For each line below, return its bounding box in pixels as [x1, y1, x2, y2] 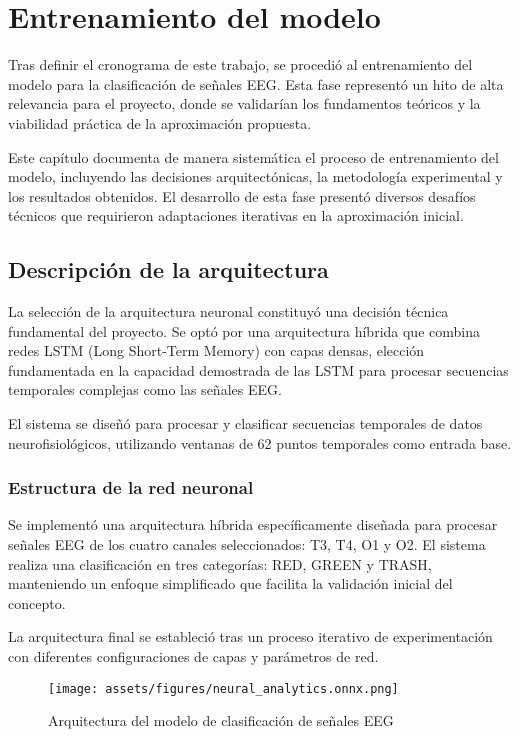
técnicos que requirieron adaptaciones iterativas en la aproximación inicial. [8, 205, 464, 226]
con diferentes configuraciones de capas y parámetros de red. [8, 646, 379, 667]
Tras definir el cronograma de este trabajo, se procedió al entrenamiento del [8, 54, 473, 75]
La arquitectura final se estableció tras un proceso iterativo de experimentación [8, 626, 493, 647]
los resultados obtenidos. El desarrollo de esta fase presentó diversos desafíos [8, 185, 476, 206]
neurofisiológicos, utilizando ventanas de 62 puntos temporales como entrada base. [8, 432, 512, 453]
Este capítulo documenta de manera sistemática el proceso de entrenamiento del [8, 146, 499, 167]
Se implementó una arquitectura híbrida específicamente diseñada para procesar [8, 514, 498, 535]
